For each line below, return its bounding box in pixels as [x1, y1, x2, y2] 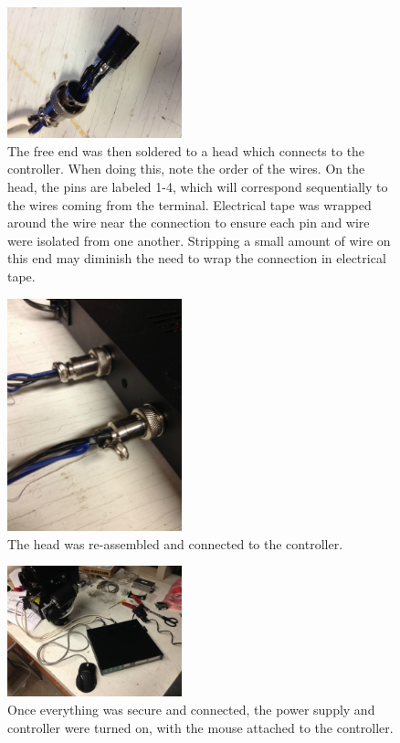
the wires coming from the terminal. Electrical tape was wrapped [7, 195, 372, 214]
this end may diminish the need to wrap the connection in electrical [7, 249, 386, 268]
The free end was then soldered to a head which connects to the [7, 141, 365, 160]
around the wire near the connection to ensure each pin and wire [7, 213, 370, 232]
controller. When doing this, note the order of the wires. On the [7, 159, 365, 178]
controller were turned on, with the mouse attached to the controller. [7, 717, 394, 737]
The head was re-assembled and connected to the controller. [7, 534, 343, 553]
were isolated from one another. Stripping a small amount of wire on [7, 230, 391, 249]
